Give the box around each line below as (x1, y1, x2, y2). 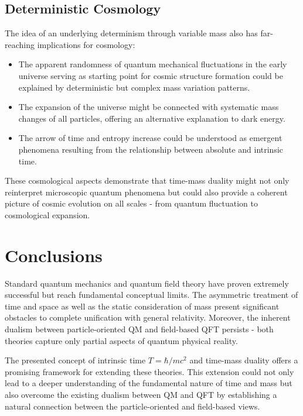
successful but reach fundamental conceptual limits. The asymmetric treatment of (5, 288, 298, 301)
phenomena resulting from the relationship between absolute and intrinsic (18, 143, 284, 155)
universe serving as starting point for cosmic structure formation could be (18, 69, 283, 81)
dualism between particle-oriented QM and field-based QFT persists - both (5, 323, 274, 335)
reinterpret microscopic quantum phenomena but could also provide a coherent (5, 185, 288, 198)
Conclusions (5, 243, 103, 267)
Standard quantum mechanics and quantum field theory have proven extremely (5, 277, 289, 289)
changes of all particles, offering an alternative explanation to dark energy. (18, 112, 285, 124)
